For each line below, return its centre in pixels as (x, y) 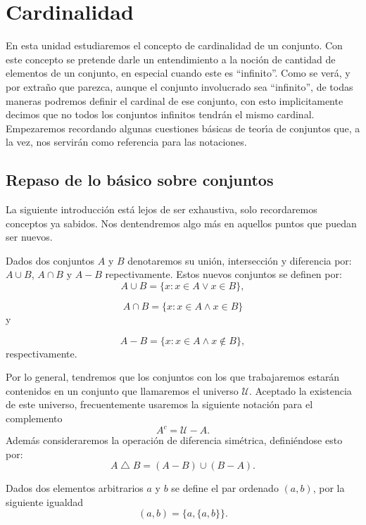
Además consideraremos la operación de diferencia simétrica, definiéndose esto (174, 440)
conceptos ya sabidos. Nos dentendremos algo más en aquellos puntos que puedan (181, 223)
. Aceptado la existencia (300, 390)
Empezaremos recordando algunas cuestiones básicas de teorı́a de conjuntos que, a (183, 128)
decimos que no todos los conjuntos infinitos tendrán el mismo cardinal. (160, 114)
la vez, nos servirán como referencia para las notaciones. (126, 142)
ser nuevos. (29, 237)
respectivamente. (42, 353)
